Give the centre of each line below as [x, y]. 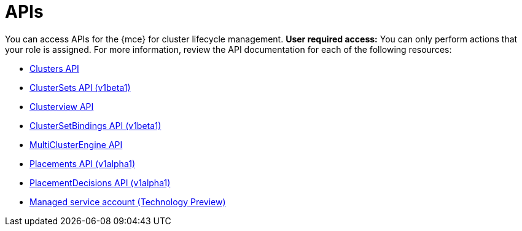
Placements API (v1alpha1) [82, 163]
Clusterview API [62, 106]
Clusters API [54, 68]
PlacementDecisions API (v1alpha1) [100, 182]
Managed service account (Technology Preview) [128, 202]
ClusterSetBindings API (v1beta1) [95, 125]
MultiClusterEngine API [76, 144]
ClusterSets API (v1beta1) [80, 87]
